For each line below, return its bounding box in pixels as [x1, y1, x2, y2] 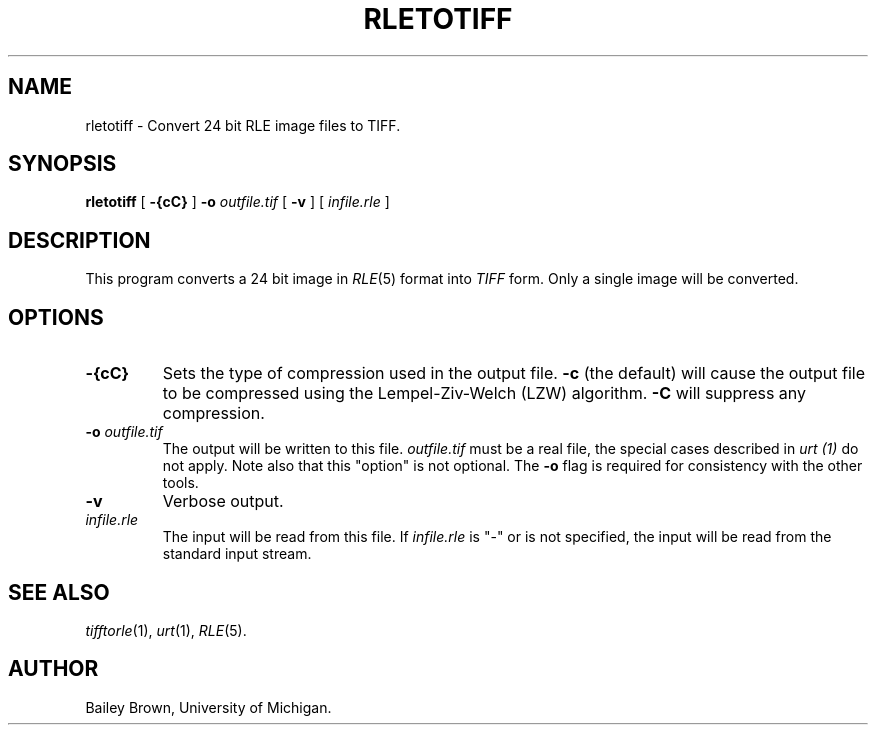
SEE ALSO [8, 579, 110, 605]
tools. [162, 474, 199, 492]
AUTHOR [8, 656, 99, 682]
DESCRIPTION [8, 227, 151, 253]
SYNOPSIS [8, 151, 117, 177]
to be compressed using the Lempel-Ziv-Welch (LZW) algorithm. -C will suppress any [162, 383, 807, 404]
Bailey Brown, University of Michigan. [85, 698, 332, 716]
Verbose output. [162, 491, 284, 512]
